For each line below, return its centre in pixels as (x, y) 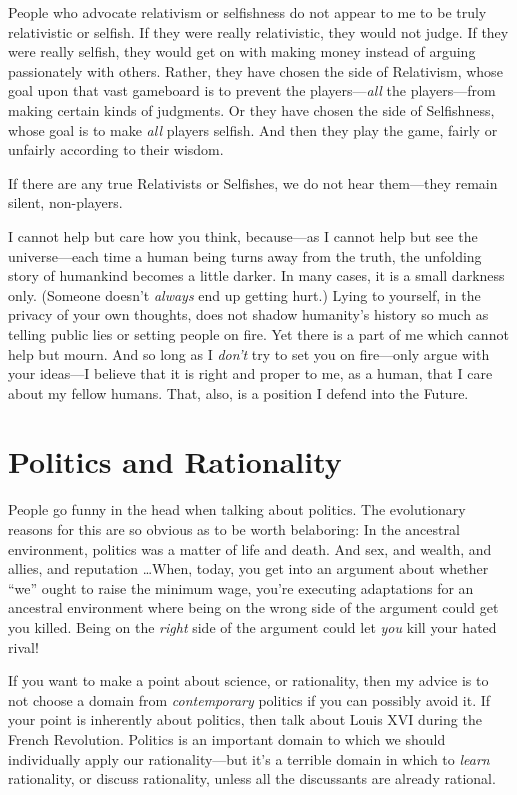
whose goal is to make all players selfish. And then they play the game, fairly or (253, 129)
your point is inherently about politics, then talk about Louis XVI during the (245, 719)
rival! (23, 646)
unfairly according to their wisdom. (116, 149)
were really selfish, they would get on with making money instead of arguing (242, 51)
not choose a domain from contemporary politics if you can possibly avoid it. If (249, 699)
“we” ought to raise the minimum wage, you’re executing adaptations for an (241, 587)
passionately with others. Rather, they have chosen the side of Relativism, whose (255, 70)
